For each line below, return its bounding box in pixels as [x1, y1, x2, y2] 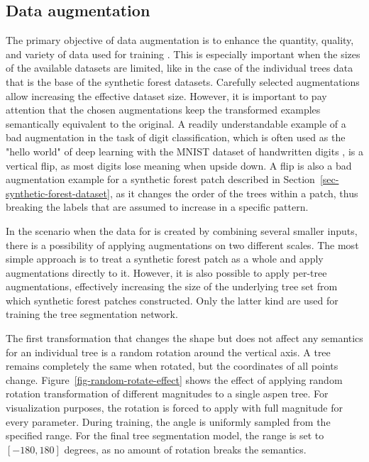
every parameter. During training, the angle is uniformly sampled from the [6, 414, 331, 429]
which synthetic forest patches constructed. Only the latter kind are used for [6, 292, 338, 307]
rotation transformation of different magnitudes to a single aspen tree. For [6, 386, 329, 401]
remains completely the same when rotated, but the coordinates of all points [6, 358, 338, 373]
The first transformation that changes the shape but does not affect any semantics [6, 331, 363, 346]
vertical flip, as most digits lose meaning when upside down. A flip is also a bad [6, 158, 352, 172]
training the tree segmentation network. [6, 307, 178, 321]
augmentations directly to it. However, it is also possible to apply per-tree [6, 265, 327, 280]
